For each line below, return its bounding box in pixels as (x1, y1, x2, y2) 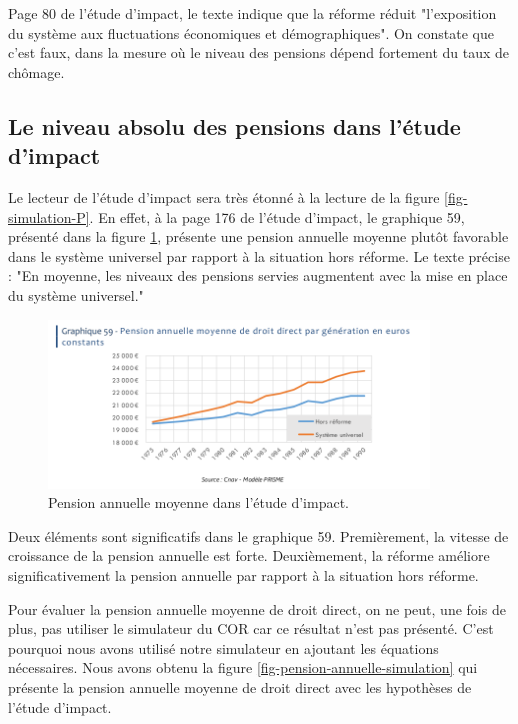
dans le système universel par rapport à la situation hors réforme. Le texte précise (8, 245, 510, 266)
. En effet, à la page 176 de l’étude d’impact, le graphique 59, (89, 206, 465, 227)
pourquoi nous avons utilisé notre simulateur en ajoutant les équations (8, 637, 439, 658)
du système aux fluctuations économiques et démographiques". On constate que (8, 22, 494, 43)
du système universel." (8, 284, 144, 305)
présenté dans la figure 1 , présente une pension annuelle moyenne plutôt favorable (8, 226, 509, 247)
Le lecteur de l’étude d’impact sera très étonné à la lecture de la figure (8, 186, 440, 207)
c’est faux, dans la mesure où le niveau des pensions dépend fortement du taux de (8, 42, 510, 63)
